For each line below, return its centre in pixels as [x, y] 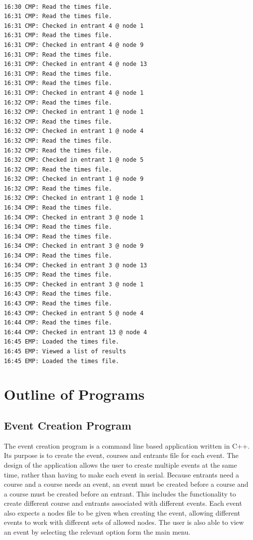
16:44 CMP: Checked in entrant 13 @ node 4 [76, 332]
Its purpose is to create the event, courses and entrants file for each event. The [121, 455]
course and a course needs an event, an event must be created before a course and [126, 484]
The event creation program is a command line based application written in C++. [127, 445]
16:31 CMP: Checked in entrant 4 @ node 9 [74, 45]
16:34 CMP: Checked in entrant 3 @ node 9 [74, 246]
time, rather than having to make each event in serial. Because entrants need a [122, 474]
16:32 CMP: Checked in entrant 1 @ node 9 [74, 179]
